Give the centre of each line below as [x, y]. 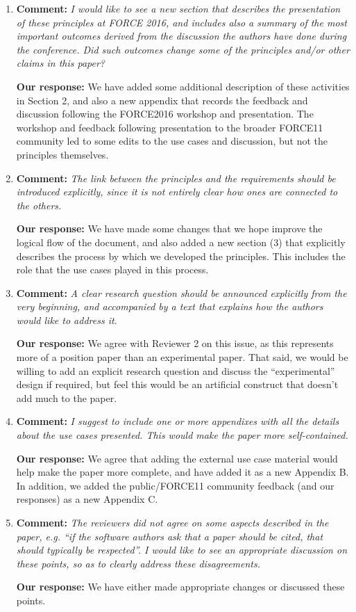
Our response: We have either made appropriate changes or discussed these [180, 587]
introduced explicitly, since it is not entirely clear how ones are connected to [177, 192]
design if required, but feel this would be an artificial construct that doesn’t [177, 384]
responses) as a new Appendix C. [87, 499]
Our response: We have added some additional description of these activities [183, 86]
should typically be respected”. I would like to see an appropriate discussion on [182, 550]
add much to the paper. [67, 397]
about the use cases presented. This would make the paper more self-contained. [182, 435]
